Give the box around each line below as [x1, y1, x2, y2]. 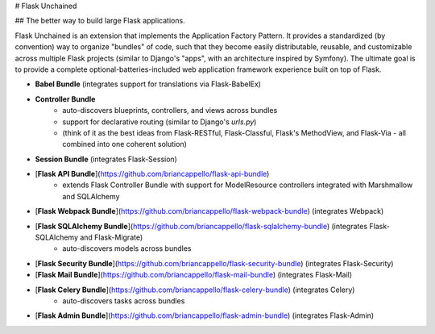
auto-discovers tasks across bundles [62, 295, 185, 306]
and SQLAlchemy [62, 191, 120, 201]
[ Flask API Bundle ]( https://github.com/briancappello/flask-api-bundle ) [35, 169, 270, 179]
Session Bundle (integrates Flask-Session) [35, 154, 177, 164]
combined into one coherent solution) [62, 140, 187, 149]
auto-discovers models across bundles [62, 244, 192, 253]
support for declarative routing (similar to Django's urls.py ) [62, 117, 257, 127]
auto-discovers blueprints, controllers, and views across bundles [62, 106, 278, 115]
